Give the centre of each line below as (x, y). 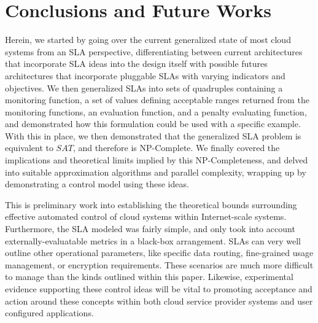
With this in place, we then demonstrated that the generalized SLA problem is (153, 135)
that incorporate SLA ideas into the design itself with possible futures (136, 64)
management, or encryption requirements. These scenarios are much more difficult (159, 264)
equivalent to (29, 148)
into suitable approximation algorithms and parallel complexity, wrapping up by (156, 172)
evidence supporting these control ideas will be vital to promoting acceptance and (159, 289)
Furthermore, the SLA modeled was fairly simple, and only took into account (150, 229)
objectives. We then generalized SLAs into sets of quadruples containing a (144, 88)
